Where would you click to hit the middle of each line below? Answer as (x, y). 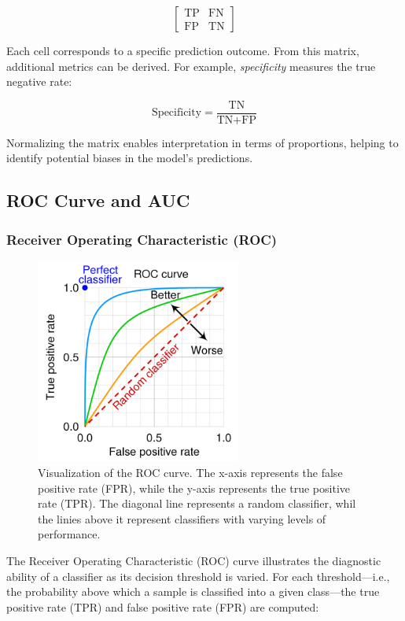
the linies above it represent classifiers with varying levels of (182, 518)
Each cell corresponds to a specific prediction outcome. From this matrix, (183, 50)
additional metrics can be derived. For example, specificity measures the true (191, 66)
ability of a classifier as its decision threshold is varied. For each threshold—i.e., (198, 576)
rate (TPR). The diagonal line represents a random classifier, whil (197, 503)
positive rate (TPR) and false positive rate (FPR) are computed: (163, 606)
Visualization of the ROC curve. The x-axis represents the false (190, 473)
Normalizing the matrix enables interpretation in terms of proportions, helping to (202, 142)
